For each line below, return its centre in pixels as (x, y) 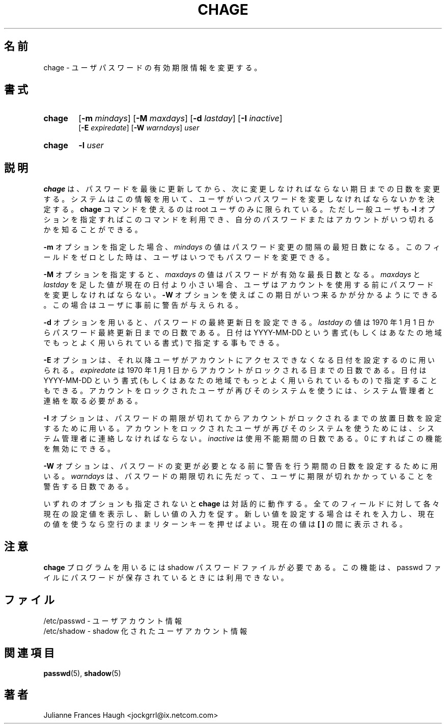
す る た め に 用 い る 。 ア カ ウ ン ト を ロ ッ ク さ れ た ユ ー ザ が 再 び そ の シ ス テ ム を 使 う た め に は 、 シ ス (239, 428)
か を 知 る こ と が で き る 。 (93, 230)
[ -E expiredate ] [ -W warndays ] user (139, 128)
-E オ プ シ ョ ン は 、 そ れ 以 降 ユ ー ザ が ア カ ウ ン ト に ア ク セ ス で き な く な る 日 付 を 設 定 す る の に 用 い (239, 360)
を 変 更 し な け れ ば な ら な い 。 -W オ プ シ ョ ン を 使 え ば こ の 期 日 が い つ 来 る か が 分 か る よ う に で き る (241, 295)
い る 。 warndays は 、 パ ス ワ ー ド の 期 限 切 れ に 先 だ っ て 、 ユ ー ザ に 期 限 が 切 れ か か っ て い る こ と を (238, 476)
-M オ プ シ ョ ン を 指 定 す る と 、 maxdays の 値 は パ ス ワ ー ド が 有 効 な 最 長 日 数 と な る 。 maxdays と (232, 275)
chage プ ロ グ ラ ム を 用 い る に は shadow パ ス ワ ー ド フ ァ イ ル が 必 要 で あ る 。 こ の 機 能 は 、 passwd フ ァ (242, 568)
